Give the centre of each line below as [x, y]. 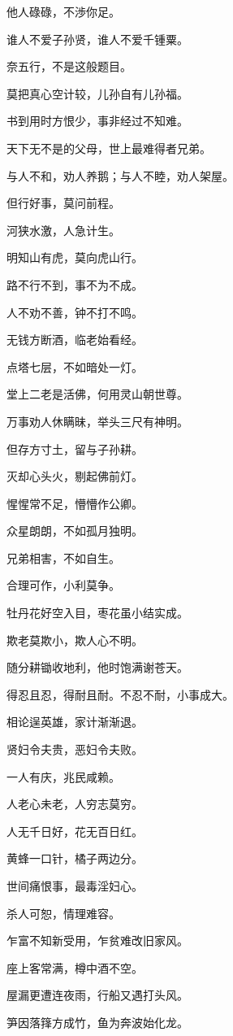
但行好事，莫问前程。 [63, 203]
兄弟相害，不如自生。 [63, 557]
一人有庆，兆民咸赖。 [63, 776]
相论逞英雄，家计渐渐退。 [75, 722]
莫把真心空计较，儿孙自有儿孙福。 [97, 93]
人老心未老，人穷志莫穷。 [75, 804]
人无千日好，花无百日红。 [75, 831]
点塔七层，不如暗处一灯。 [75, 366]
